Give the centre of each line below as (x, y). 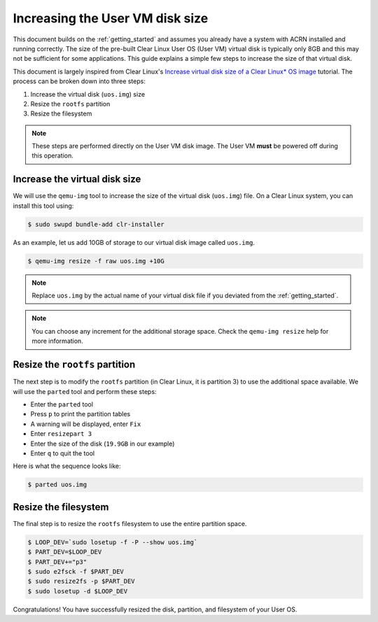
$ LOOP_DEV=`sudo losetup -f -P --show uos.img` (113, 542)
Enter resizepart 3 (61, 434)
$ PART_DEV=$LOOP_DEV (65, 552)
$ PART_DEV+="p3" (57, 562)
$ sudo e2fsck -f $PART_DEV (76, 571)
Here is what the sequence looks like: (67, 466)
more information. (57, 341)
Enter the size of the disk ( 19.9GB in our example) (103, 444)
